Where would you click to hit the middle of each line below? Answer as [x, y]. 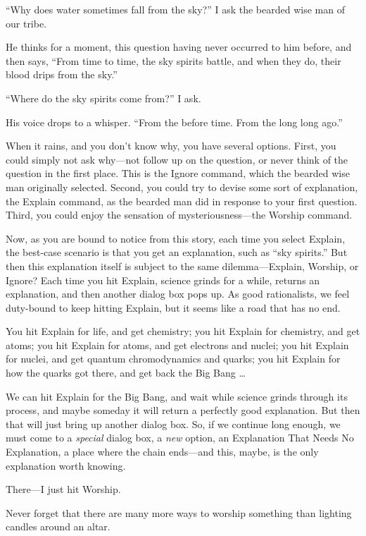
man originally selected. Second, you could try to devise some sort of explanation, [182, 187]
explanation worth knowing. [66, 465]
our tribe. [26, 23]
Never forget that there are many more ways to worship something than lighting [179, 512]
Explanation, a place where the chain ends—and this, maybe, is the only [162, 452]
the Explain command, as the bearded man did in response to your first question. [182, 201]
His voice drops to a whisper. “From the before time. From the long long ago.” [174, 122]
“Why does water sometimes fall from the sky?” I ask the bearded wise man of [175, 9]
